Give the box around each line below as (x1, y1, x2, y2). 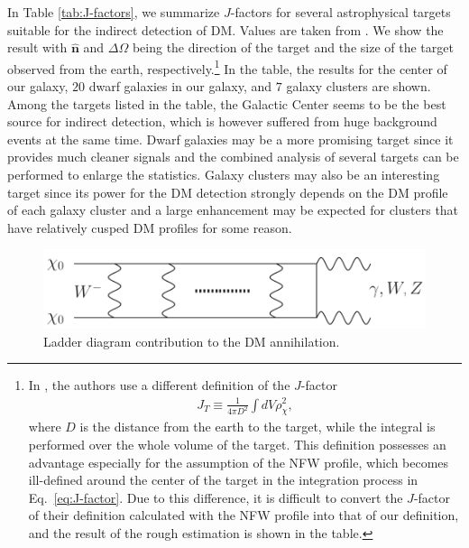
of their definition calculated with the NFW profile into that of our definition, (28, 506, 459, 525)
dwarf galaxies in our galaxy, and (88, 77, 272, 96)
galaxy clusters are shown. (286, 77, 431, 96)
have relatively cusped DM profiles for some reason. (7, 218, 292, 237)
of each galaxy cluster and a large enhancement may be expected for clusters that (7, 200, 459, 219)
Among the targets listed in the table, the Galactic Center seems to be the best (7, 94, 446, 113)
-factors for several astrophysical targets (230, 3, 451, 21)
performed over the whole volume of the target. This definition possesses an (28, 434, 446, 453)
